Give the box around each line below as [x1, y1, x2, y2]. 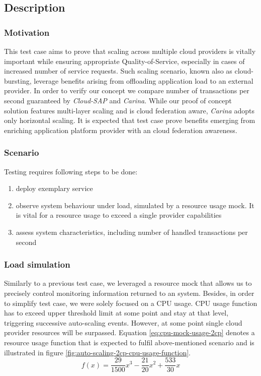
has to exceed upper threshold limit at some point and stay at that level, [4, 307, 229, 318]
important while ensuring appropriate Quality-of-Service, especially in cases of [4, 55, 245, 66]
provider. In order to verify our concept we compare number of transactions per [4, 85, 249, 96]
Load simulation [4, 258, 70, 271]
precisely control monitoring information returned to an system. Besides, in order [4, 287, 254, 298]
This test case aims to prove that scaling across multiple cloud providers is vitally [4, 46, 256, 56]
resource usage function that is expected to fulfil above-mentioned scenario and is [4, 337, 254, 347]
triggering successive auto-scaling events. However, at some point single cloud [4, 317, 242, 328]
